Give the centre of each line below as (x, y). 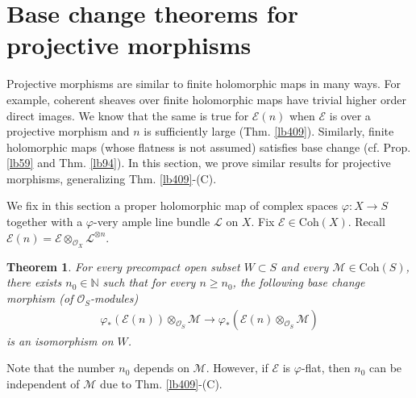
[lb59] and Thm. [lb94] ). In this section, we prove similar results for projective (199, 163)
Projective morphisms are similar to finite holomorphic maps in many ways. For (204, 84)
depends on (162, 368)
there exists (34, 282)
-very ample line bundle (152, 222)
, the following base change (299, 282)
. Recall (366, 222)
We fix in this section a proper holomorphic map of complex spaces (173, 205)
